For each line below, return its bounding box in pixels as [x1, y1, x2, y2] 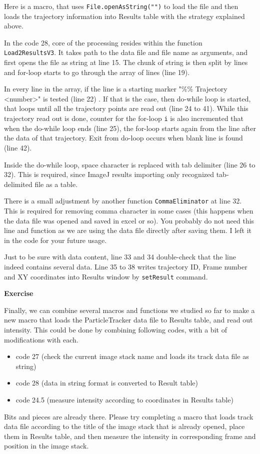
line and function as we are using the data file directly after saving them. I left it [4, 225, 252, 235]
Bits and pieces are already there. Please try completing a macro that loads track [4, 411, 253, 421]
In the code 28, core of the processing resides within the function [4, 37, 202, 47]
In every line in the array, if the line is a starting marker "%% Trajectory [4, 83, 227, 94]
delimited [4, 178, 32, 189]
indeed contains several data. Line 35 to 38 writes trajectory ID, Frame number [4, 261, 247, 271]
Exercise [4, 288, 33, 298]
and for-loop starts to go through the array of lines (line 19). [4, 66, 190, 77]
